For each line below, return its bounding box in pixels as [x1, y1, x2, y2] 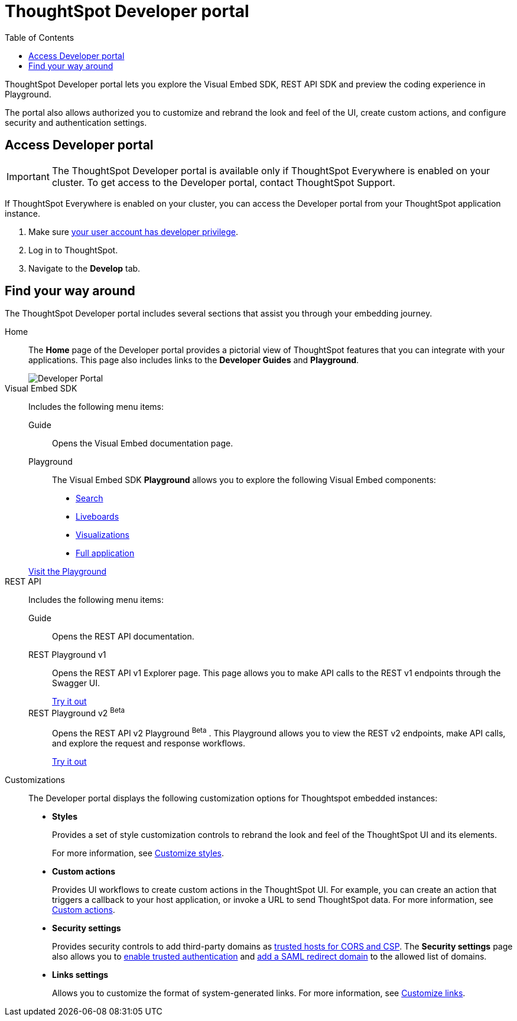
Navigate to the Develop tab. [28, 263, 141, 273]
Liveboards [76, 511, 119, 522]
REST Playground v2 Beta [28, 706, 125, 719]
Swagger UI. [52, 678, 100, 689]
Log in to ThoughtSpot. [28, 244, 118, 255]
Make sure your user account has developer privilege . [28, 226, 239, 237]
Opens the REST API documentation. [52, 631, 194, 642]
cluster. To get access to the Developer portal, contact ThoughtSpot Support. [51, 176, 395, 188]
